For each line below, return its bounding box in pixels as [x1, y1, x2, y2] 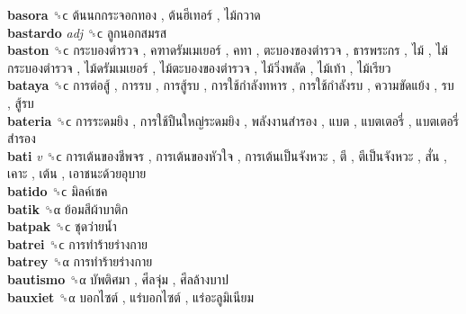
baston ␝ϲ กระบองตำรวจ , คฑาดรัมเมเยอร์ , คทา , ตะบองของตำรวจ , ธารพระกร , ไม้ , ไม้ [7, 40, 448, 59]
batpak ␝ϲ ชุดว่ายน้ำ [7, 217, 117, 236]
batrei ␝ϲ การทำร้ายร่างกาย [7, 234, 148, 253]
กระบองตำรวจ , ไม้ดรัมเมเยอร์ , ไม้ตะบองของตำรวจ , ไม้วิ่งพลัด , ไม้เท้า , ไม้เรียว [7, 58, 391, 76]
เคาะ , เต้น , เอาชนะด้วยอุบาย [7, 164, 147, 183]
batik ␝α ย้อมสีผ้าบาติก [7, 199, 129, 218]
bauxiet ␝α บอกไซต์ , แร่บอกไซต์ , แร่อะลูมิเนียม [7, 287, 255, 306]
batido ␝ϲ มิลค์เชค [7, 181, 108, 200]
